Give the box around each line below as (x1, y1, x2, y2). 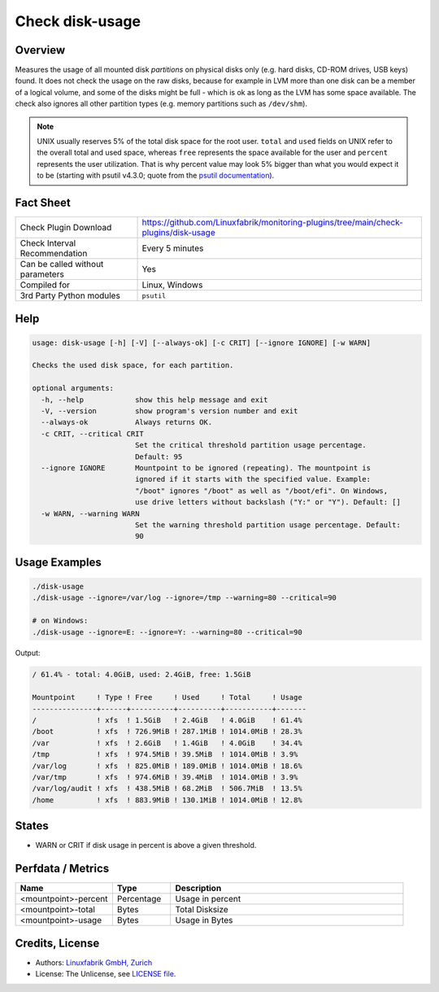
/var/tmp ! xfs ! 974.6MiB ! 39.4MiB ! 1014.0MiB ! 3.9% (32, 772, 298, 781)
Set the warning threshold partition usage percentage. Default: (134, 520, 402, 529)
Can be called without (20, 259, 104, 270)
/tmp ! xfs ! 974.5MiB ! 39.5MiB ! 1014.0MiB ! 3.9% (32, 749, 298, 759)
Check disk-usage (15, 12, 141, 30)
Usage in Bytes (175, 915, 233, 926)
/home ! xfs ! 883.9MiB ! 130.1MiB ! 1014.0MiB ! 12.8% (32, 795, 302, 805)
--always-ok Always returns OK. (41, 417, 213, 427)
